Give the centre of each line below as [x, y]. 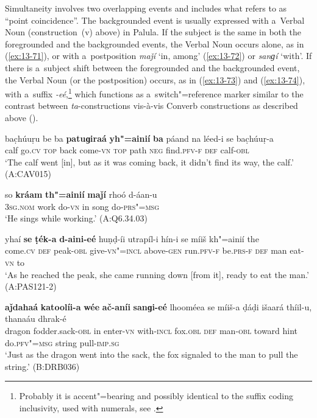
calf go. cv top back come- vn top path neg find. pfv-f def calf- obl [127, 150]
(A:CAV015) [28, 174]
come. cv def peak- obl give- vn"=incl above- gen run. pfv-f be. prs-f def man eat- [155, 250]
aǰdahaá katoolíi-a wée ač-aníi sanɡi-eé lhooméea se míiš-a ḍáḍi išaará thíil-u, [158, 306]
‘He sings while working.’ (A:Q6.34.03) [76, 218]
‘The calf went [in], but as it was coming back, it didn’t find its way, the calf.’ [149, 162]
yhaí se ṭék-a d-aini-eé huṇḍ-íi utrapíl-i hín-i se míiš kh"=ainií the [132, 238]
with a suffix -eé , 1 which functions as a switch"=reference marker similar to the [154, 93]
